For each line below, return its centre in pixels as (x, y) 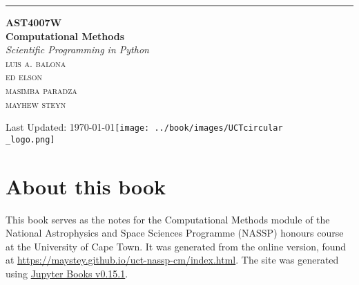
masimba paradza (41, 90)
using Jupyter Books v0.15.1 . (67, 273)
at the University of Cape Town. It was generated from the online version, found (176, 246)
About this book (86, 186)
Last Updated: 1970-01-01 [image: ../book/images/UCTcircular (144, 127)
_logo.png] (30, 139)
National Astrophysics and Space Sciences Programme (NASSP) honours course (175, 233)
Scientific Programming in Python (77, 49)
